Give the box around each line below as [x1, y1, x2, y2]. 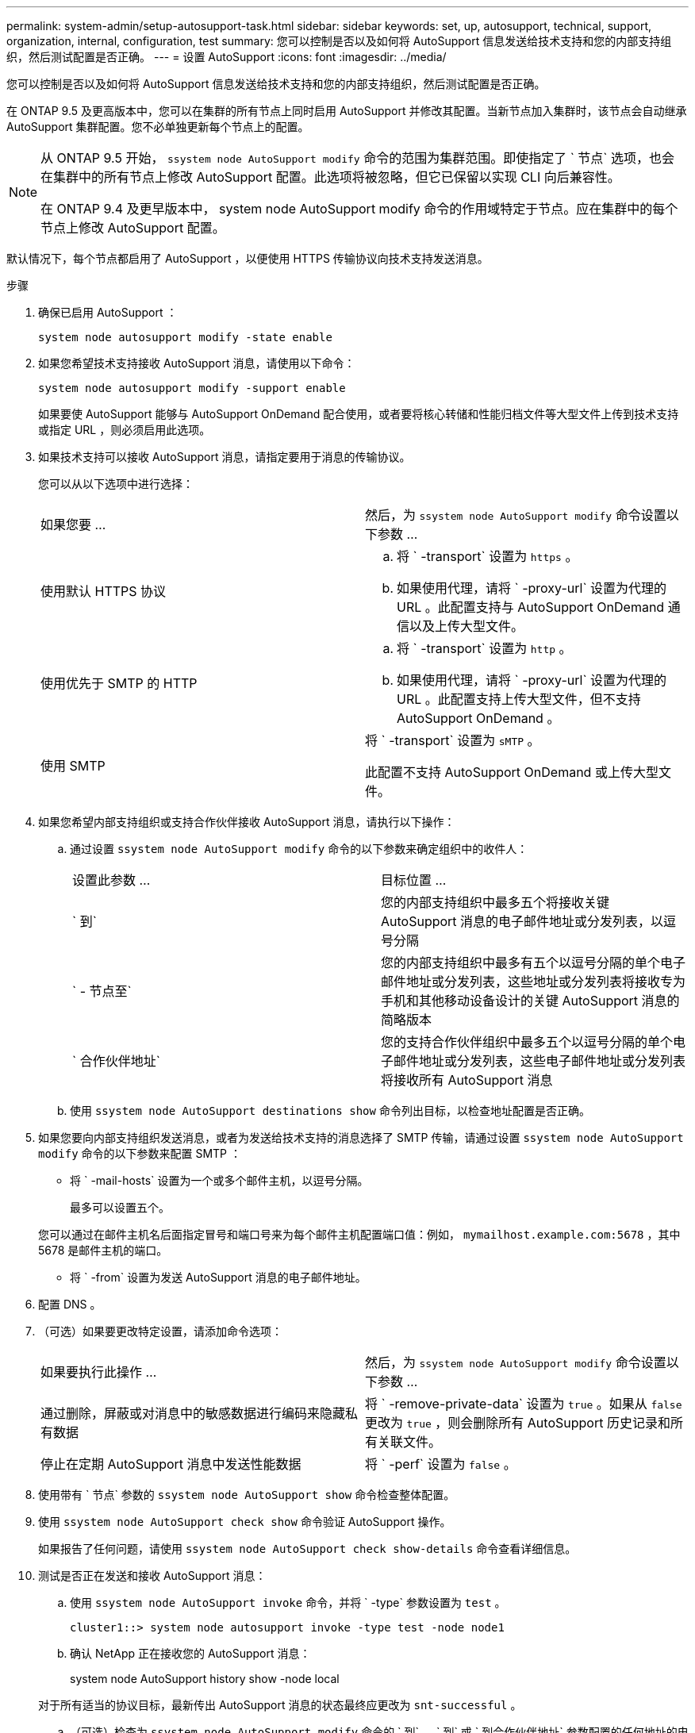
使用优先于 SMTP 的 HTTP [40, 675, 198, 691]
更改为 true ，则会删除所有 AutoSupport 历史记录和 [365, 1415, 670, 1431]
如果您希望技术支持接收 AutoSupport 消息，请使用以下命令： [38, 356, 355, 370]
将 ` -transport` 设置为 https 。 [397, 548, 578, 564]
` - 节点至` [72, 983, 132, 999]
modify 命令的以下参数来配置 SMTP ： [38, 1147, 241, 1160]
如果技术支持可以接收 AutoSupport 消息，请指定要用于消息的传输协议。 [38, 450, 411, 463]
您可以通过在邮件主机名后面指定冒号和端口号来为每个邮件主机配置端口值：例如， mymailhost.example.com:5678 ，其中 [38, 1228, 681, 1241]
